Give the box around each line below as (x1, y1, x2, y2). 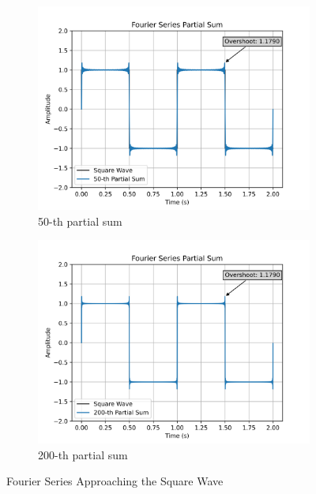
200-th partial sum (38, 446, 128, 462)
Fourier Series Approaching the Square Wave (6, 473, 224, 489)
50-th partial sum (38, 212, 122, 229)
